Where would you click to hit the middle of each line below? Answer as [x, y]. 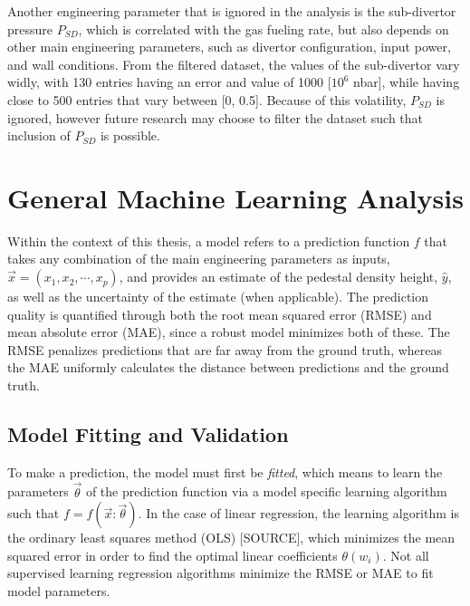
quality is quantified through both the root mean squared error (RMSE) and [220, 314]
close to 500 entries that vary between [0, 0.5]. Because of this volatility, [207, 99]
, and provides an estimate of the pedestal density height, [278, 277]
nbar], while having [407, 82]
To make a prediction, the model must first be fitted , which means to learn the [225, 471]
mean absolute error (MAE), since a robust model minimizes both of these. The [229, 332]
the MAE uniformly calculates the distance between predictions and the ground [228, 367]
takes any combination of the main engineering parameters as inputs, [199, 259]
